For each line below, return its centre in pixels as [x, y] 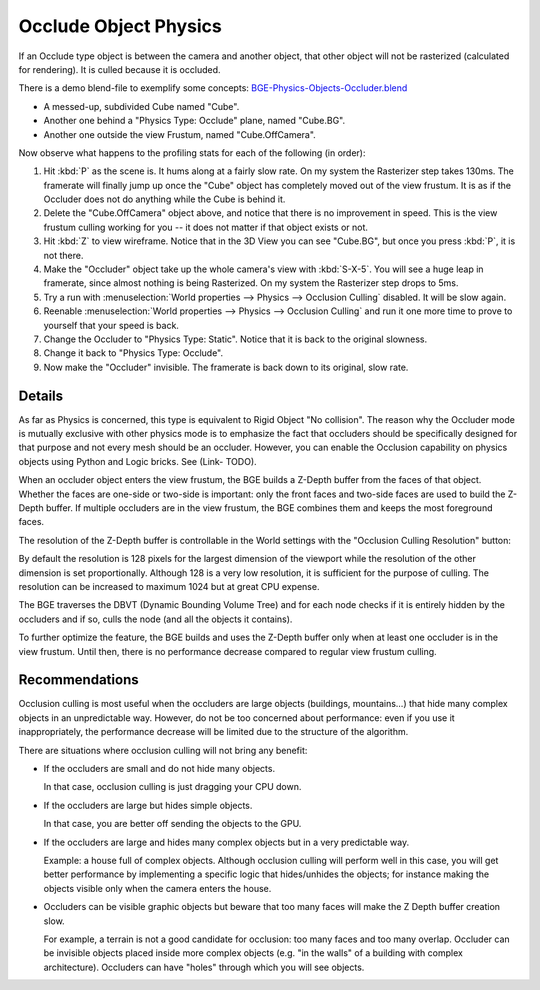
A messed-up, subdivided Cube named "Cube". [141, 106]
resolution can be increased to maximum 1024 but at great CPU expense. [169, 586]
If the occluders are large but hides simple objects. [148, 805]
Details [41, 395]
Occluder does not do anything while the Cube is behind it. [164, 199]
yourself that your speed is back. [111, 325]
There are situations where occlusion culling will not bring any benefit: [163, 750]
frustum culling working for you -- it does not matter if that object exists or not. [206, 227]
